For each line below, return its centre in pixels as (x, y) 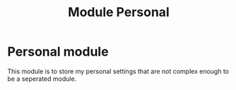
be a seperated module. (42, 79)
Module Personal (119, 12)
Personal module (58, 52)
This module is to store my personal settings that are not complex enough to (118, 71)
